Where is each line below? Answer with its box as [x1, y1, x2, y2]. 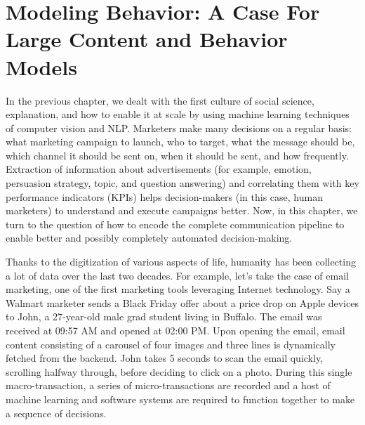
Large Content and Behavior [6, 25, 288, 53]
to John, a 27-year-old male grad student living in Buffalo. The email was [6, 309, 322, 324]
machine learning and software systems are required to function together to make [6, 391, 355, 406]
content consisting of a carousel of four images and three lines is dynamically [6, 336, 336, 351]
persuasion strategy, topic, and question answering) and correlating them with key [6, 176, 359, 190]
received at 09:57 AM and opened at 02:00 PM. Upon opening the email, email [6, 323, 345, 337]
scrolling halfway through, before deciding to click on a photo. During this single [6, 364, 352, 379]
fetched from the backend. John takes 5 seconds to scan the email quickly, [6, 351, 324, 365]
